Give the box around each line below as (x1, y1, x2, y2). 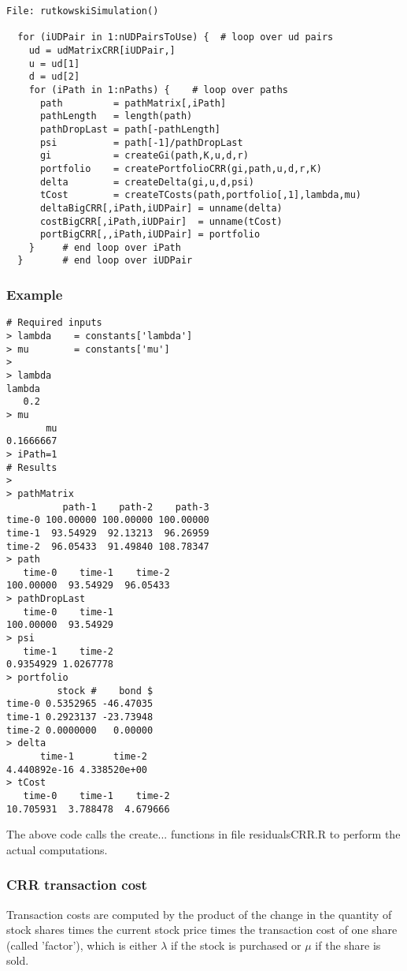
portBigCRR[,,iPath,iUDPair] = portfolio (39, 229, 261, 241)
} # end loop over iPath (28, 241, 181, 253)
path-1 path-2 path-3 (62, 501, 209, 513)
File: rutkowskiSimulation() (6, 6, 159, 17)
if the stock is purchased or (170, 936, 302, 953)
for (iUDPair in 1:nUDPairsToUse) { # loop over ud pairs (17, 32, 334, 43)
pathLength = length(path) (39, 110, 193, 122)
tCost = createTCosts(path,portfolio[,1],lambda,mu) (39, 189, 362, 201)
